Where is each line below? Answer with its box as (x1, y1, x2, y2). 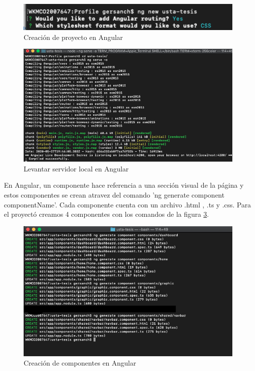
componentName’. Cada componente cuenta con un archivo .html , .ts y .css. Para (4, 199, 251, 209)
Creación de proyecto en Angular (24, 32, 123, 42)
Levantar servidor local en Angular (24, 163, 129, 173)
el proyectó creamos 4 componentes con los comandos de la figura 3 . (4, 209, 209, 219)
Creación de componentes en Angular (24, 358, 136, 368)
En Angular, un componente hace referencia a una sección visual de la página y (4, 180, 244, 190)
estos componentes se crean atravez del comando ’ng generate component (4, 189, 224, 200)
